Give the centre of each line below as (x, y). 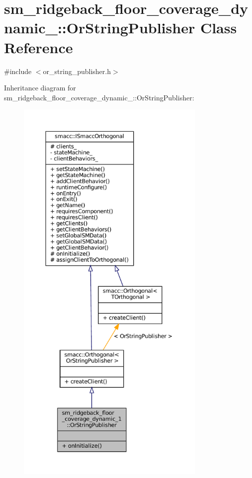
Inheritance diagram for (40, 88)
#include (18, 71)
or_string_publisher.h (77, 71)
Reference (39, 47)
